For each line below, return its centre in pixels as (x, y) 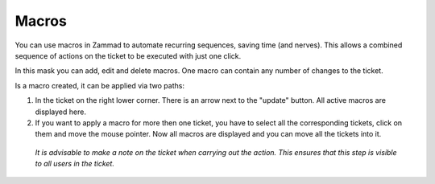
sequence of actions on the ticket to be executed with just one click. (128, 55)
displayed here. (60, 112)
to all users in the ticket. (75, 164)
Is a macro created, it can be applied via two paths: (100, 85)
